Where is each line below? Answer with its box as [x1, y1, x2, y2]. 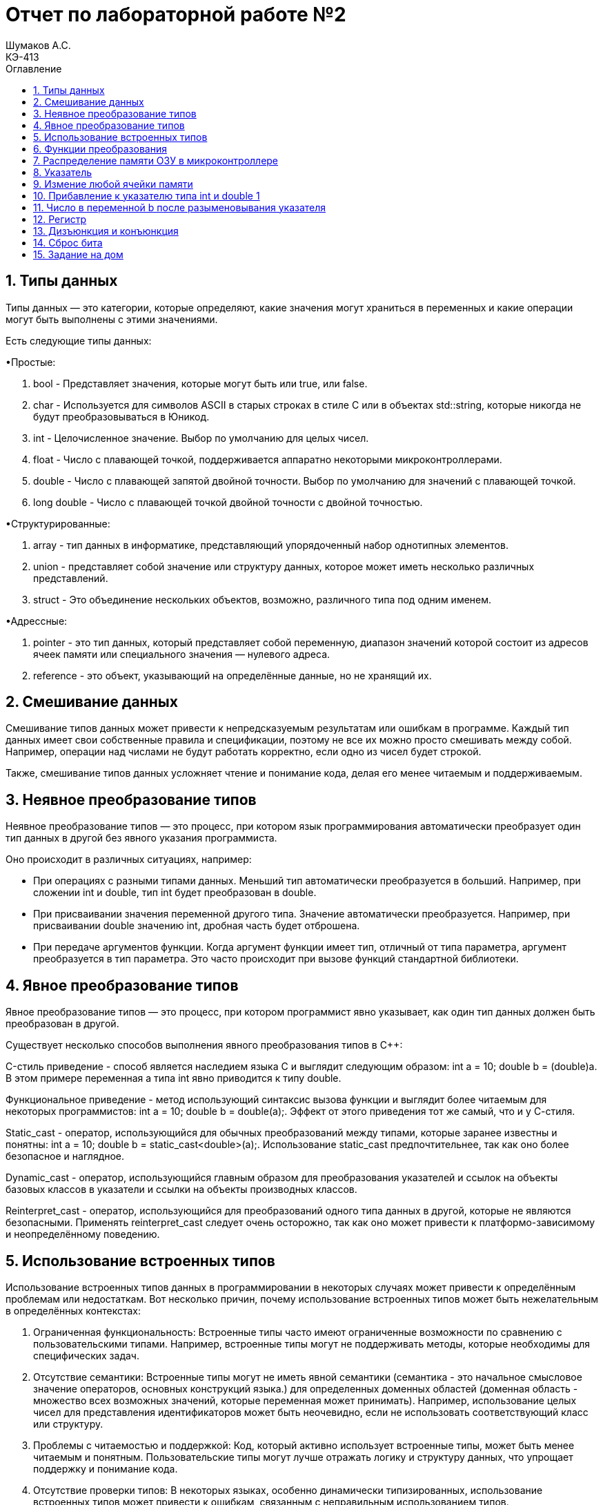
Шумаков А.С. [6, 39, 71, 51]
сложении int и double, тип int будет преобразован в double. [33, 886, 317, 899]
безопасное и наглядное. [6, 1150, 125, 1163]
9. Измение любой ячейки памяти [33, 177, 193, 190]
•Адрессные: [6, 614, 68, 627]
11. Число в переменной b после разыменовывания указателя [33, 201, 326, 213]
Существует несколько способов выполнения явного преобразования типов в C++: [6, 1039, 403, 1051]
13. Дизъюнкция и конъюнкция [33, 224, 179, 237]
